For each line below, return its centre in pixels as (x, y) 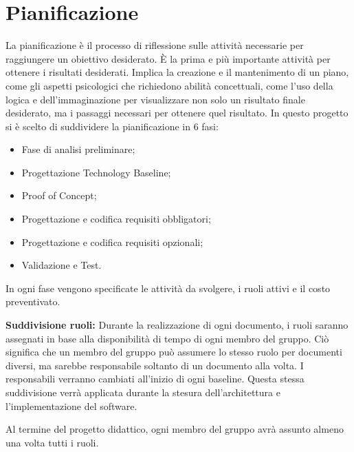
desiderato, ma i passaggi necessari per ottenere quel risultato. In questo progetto (177, 113)
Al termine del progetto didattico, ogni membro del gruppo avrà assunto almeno (175, 429)
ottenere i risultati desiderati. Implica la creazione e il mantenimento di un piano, (177, 72)
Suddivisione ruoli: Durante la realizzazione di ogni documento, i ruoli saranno (177, 325)
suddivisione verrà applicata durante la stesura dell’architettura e (143, 392)
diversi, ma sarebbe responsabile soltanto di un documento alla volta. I (155, 365)
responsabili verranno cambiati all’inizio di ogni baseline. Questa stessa (155, 379)
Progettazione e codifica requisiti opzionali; (112, 242)
